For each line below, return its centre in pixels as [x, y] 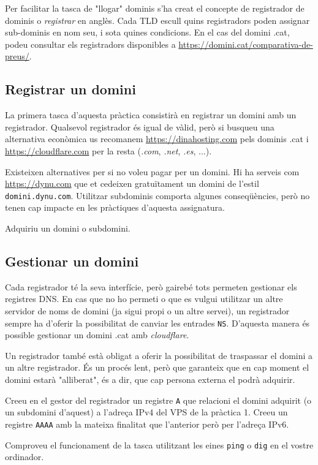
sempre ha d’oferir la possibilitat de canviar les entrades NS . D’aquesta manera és [157, 323]
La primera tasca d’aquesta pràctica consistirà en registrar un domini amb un [151, 115]
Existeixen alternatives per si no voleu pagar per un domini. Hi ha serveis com [152, 171]
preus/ [17, 56]
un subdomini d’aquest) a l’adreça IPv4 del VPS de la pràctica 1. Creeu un [146, 412]
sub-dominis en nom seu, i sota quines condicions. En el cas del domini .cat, [147, 32]
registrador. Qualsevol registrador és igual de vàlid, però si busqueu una [140, 127]
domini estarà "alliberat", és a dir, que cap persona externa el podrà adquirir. [150, 379]
